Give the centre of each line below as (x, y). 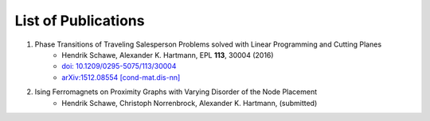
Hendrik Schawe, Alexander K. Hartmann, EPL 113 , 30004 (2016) (168, 55)
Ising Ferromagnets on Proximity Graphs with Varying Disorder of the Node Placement (176, 92)
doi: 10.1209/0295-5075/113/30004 (119, 66)
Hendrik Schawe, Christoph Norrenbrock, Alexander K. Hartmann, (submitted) (190, 103)
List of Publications (80, 21)
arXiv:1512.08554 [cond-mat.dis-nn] (121, 77)
